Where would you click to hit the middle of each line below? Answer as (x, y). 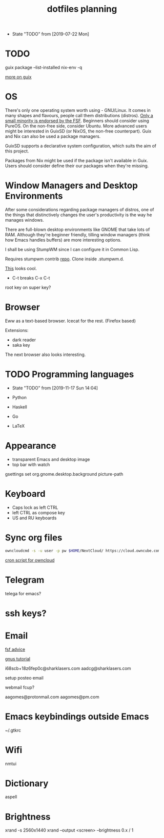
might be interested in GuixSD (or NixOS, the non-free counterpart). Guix (78, 131)
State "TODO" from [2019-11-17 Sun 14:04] (55, 388)
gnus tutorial (18, 659)
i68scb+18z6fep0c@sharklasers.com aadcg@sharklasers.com (68, 668)
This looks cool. (21, 268)
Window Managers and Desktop (72, 186)
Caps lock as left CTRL (35, 507)
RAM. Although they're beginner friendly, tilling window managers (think (78, 235)
